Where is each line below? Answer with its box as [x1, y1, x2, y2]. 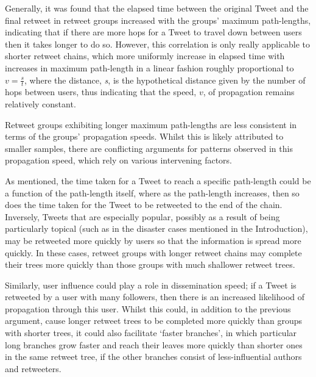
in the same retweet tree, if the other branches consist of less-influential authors [5, 350, 302, 363]
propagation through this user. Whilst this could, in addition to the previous [5, 302, 291, 315]
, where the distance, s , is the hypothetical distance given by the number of [24, 73, 306, 86]
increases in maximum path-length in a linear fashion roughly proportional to [5, 61, 294, 74]
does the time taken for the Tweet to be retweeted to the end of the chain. [5, 198, 283, 211]
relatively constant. [5, 97, 76, 110]
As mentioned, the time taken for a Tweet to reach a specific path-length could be [5, 174, 311, 187]
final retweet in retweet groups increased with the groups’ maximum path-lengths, [5, 13, 311, 26]
